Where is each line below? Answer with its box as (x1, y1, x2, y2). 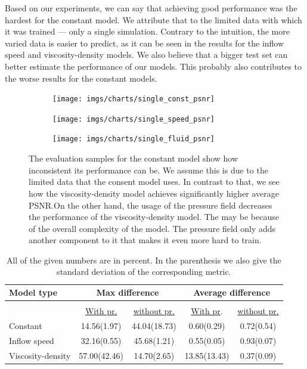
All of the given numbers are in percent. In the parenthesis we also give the (6, 253, 281, 266)
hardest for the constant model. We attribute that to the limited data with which (5, 13, 302, 26)
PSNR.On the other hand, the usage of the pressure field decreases (29, 199, 272, 211)
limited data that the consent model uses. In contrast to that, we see (29, 175, 280, 188)
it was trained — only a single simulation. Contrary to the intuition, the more (5, 25, 290, 38)
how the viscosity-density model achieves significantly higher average (29, 187, 280, 199)
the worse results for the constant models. (5, 72, 157, 84)
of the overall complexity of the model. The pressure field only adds (29, 222, 276, 234)
